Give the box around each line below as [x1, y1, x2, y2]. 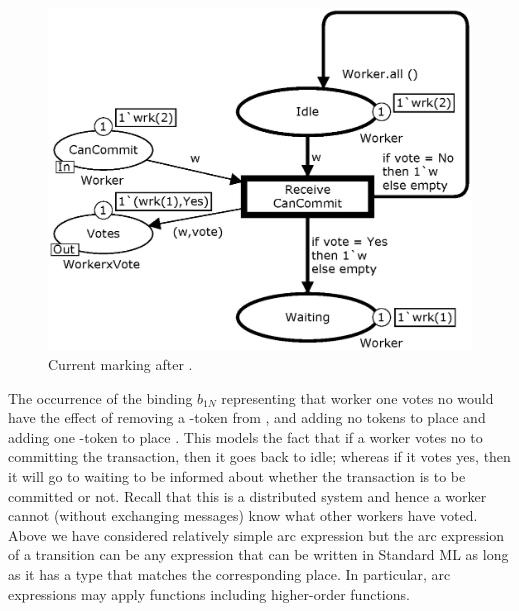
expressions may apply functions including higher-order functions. [8, 583, 410, 604]
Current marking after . [48, 354, 193, 375]
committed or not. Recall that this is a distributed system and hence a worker [8, 485, 487, 506]
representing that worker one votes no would [221, 387, 494, 408]
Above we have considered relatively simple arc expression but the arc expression [8, 524, 505, 545]
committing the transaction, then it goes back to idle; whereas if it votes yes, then [8, 446, 511, 467]
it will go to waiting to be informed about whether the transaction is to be [8, 465, 466, 486]
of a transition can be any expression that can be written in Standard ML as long [8, 544, 509, 565]
